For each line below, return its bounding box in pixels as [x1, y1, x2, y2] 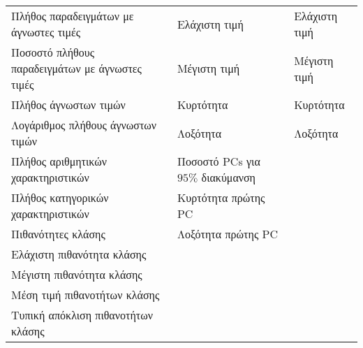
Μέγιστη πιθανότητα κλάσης [11, 266, 142, 282]
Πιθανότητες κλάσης [11, 226, 105, 242]
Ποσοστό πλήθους [11, 44, 94, 60]
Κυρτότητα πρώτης [177, 189, 265, 205]
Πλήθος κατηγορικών [11, 189, 109, 205]
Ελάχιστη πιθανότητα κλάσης [11, 246, 147, 262]
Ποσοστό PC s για [177, 153, 260, 169]
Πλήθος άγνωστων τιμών [11, 96, 126, 113]
